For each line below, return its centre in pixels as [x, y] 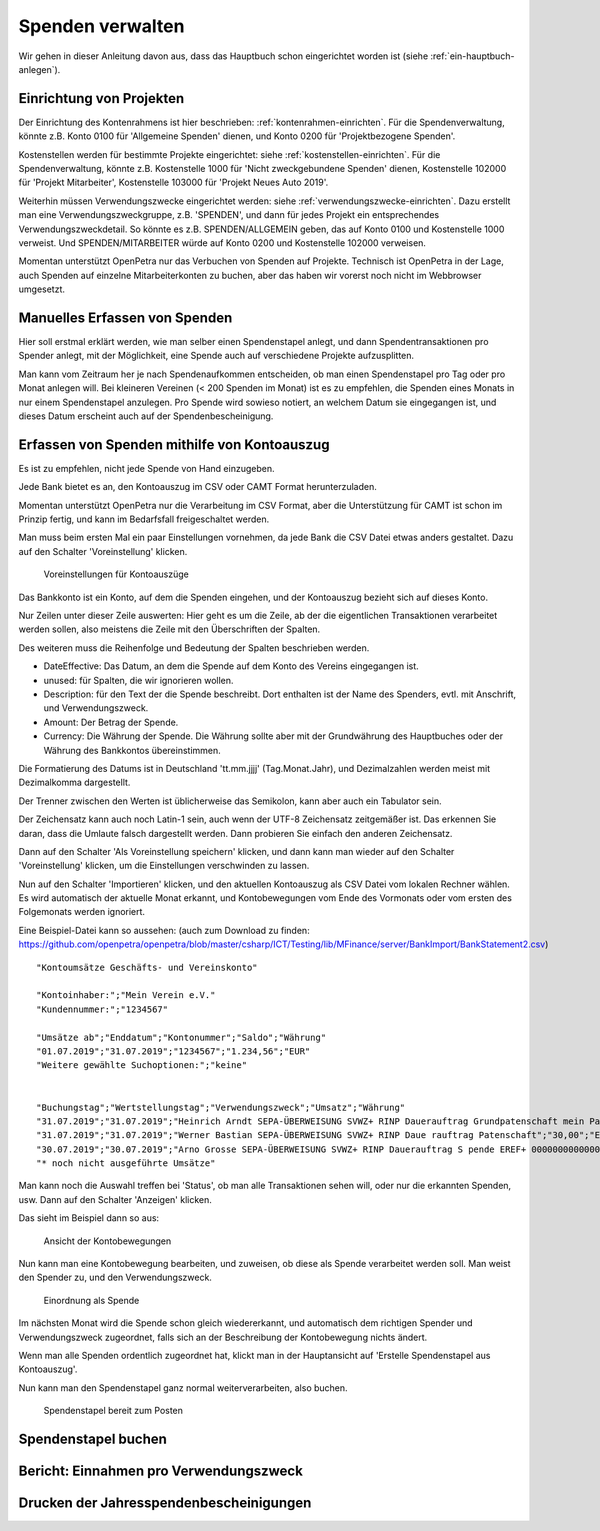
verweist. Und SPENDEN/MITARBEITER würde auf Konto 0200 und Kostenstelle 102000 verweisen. [222, 242]
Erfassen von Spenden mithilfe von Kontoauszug [174, 444]
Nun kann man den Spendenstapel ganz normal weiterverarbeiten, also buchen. [183, 1387]
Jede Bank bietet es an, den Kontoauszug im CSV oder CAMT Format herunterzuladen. [197, 487]
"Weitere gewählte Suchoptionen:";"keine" [142, 1065]
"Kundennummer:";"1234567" [102, 1009]
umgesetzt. [41, 289]
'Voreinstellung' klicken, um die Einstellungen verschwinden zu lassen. [164, 866]
